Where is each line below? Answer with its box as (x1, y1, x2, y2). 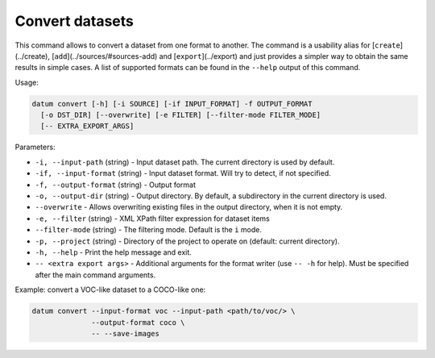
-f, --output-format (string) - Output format (35, 180, 197, 189)
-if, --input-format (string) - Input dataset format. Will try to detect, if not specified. (35, 169, 331, 178)
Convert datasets (14, 12, 135, 30)
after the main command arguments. (35, 270, 156, 280)
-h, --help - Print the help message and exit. (35, 247, 193, 257)
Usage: (14, 77, 39, 87)
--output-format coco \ (91, 318, 185, 327)
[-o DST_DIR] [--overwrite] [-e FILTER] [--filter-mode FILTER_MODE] (40, 110, 321, 120)
